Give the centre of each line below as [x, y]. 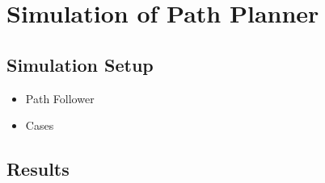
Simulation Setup [80, 64]
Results [38, 169]
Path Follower [60, 98]
